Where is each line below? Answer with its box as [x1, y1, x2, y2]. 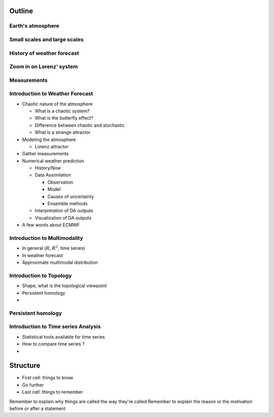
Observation [47, 179, 74, 185]
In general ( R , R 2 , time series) [22, 244, 85, 252]
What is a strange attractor [35, 129, 91, 135]
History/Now [35, 165, 61, 171]
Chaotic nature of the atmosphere [22, 101, 93, 107]
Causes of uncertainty [47, 193, 94, 200]
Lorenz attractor [35, 143, 68, 150]
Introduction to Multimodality [9, 234, 83, 241]
